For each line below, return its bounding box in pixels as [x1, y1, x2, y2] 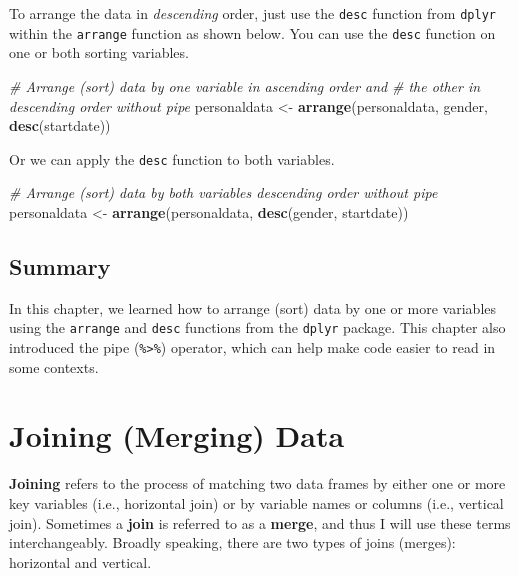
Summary [9, 250, 111, 281]
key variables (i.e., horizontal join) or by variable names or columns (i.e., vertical [9, 492, 504, 513]
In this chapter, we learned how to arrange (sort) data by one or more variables [9, 297, 497, 318]
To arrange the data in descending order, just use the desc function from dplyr [9, 3, 496, 23]
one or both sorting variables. [9, 42, 189, 63]
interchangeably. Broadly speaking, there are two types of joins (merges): [9, 532, 456, 553]
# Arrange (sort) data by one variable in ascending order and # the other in [9, 75, 481, 96]
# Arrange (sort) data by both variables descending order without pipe [9, 182, 438, 203]
